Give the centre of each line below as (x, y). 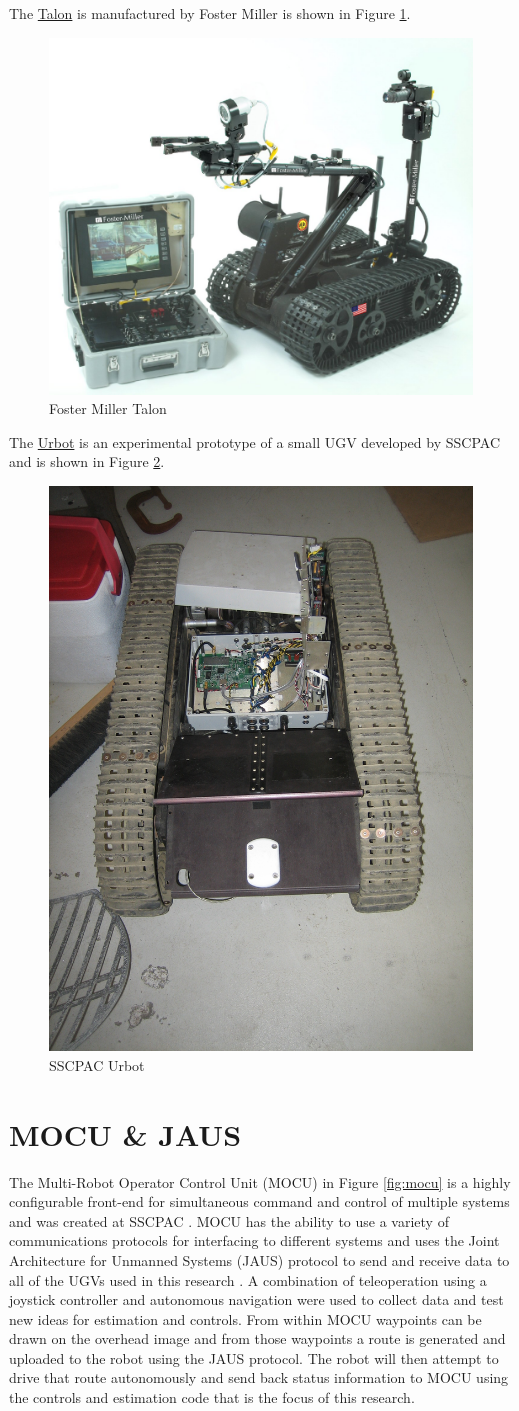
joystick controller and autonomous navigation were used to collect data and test (256, 1299)
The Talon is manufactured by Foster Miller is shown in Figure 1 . (210, 13)
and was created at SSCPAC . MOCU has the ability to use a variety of (229, 1220)
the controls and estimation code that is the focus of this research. (212, 1397)
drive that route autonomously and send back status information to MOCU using (259, 1377)
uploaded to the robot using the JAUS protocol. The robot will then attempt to (254, 1357)
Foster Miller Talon (108, 408)
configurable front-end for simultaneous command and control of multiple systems (259, 1201)
